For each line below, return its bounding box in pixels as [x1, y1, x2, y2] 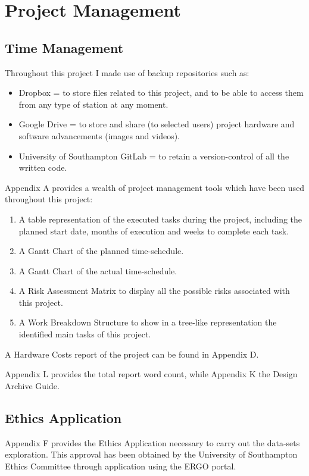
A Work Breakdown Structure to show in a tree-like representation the [18, 316, 277, 328]
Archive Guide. [5, 379, 60, 392]
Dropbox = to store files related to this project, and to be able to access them [18, 86, 304, 99]
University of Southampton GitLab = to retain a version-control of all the [18, 149, 289, 162]
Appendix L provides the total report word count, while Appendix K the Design [5, 368, 298, 380]
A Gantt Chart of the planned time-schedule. [18, 245, 184, 257]
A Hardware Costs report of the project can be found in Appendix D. [5, 347, 259, 360]
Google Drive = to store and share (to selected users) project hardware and [18, 118, 295, 130]
